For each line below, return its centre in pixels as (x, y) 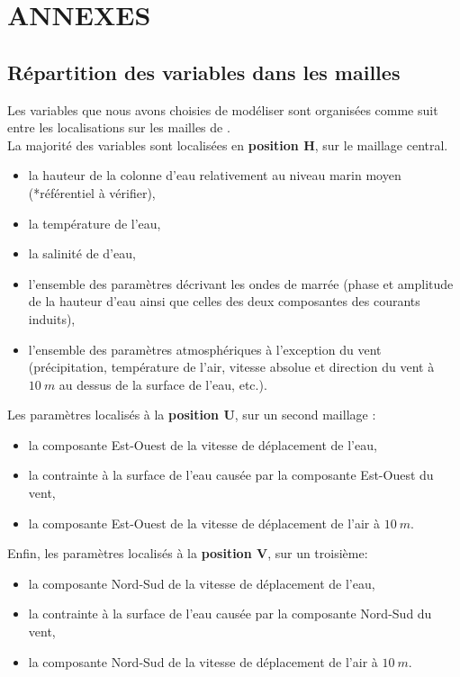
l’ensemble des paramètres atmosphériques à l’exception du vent (205, 349)
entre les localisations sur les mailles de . (119, 127)
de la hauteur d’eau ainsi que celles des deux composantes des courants (224, 301)
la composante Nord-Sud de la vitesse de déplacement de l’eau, (202, 583)
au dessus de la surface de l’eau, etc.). (163, 384)
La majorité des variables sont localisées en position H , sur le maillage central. (228, 144)
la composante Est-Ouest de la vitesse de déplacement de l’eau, (203, 444)
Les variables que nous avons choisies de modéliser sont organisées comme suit (223, 109)
